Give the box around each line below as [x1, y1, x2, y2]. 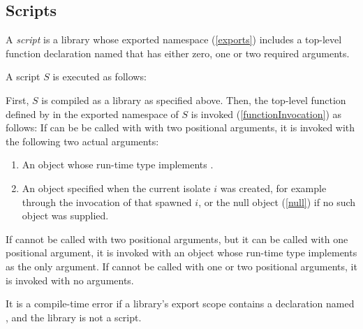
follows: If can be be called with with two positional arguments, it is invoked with [6, 120, 355, 135]
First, [6, 92, 29, 107]
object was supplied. [22, 208, 109, 223]
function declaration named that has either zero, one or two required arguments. [6, 45, 350, 60]
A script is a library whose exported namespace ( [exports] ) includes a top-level [6, 32, 342, 47]
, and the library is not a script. [6, 309, 142, 324]
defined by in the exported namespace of [6, 106, 179, 121]
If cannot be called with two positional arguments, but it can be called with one [6, 231, 348, 246]
